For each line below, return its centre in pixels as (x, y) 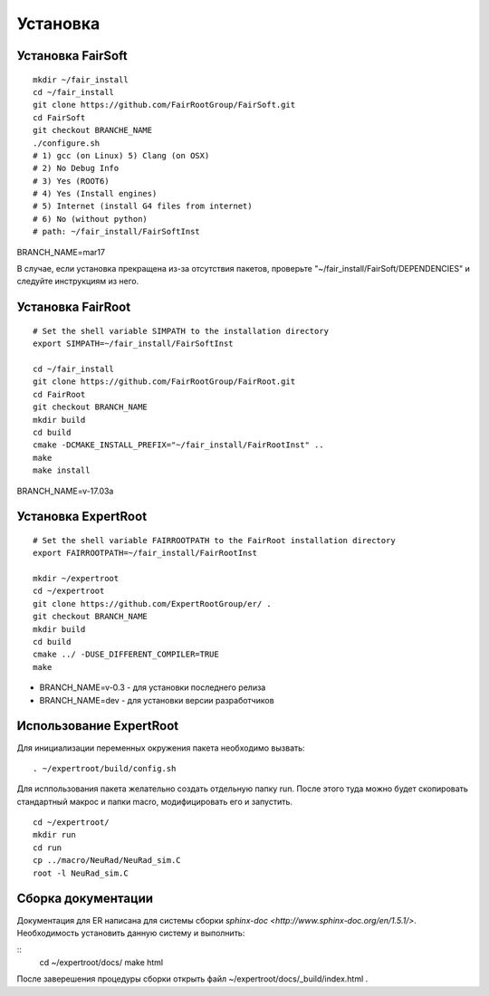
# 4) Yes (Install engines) (95, 194)
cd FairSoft (59, 117)
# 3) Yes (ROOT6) (71, 181)
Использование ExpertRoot (98, 726)
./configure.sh (67, 143)
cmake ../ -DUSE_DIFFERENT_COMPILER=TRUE (126, 655)
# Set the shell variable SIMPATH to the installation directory (181, 331)
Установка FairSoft (72, 56)
